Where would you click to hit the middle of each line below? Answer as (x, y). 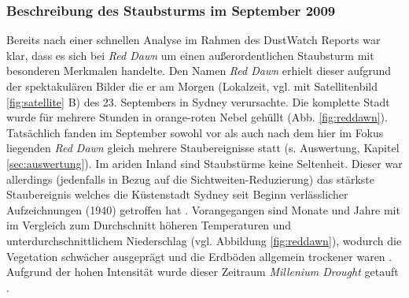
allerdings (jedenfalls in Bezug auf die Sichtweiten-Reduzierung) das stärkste (190, 179)
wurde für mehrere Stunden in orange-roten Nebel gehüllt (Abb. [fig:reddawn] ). (197, 117)
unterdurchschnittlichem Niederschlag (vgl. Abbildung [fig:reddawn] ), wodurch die (204, 240)
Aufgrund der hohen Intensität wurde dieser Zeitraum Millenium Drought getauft (203, 272)
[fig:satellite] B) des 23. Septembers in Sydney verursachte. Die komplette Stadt (198, 101)
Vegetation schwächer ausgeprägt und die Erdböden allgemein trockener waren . (199, 256)
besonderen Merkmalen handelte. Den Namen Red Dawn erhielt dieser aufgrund (199, 71)
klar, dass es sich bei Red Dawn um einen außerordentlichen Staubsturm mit (190, 55)
